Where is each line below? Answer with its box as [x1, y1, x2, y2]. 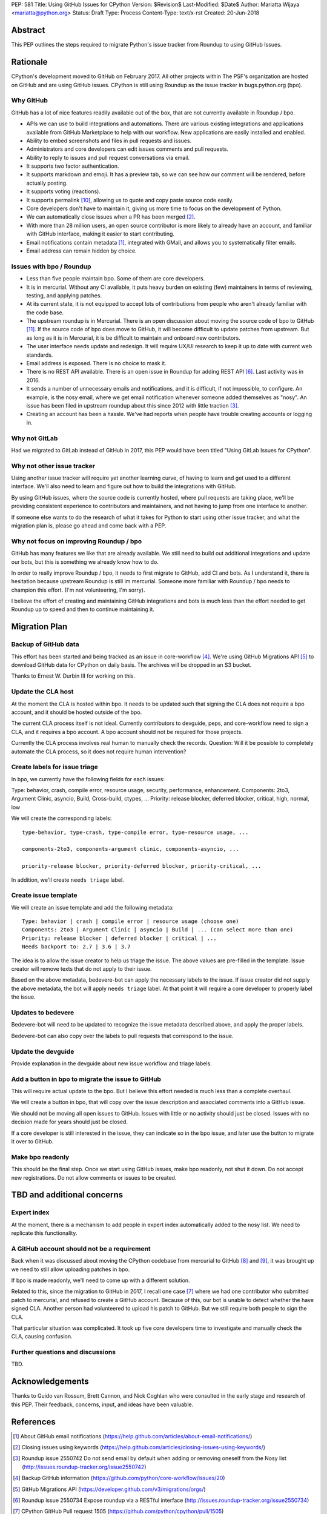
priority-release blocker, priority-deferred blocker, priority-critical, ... [22, 863, 262, 870]
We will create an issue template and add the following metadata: [11, 904, 174, 911]
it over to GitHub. [11, 1137, 54, 1145]
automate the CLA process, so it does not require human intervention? [11, 748, 187, 755]
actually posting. [26, 179, 68, 187]
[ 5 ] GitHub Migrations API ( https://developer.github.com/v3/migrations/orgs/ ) [13, 1486, 206, 1493]
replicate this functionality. [11, 1229, 78, 1237]
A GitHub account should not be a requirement [11, 1245, 151, 1253]
